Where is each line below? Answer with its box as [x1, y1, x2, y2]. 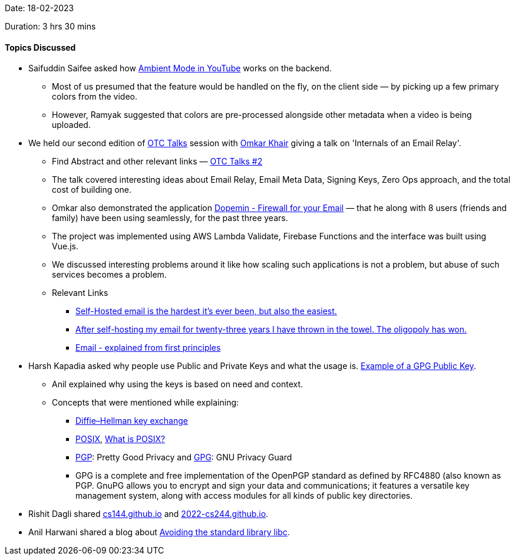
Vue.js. [52, 241, 78, 252]
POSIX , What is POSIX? [75, 434, 166, 444]
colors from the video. [52, 91, 137, 102]
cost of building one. [52, 185, 132, 195]
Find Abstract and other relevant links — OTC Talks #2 [52, 156, 263, 167]
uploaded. [52, 120, 91, 130]
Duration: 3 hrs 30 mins [5, 21, 96, 31]
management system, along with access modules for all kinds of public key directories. [75, 490, 413, 501]
